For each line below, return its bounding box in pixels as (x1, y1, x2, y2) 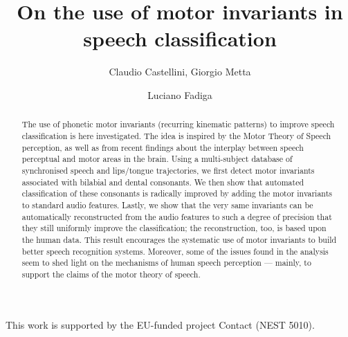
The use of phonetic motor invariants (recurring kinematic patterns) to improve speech (21, 118, 335, 130)
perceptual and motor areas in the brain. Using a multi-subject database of (21, 153, 293, 165)
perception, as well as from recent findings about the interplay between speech (21, 141, 304, 153)
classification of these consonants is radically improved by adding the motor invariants (21, 188, 332, 199)
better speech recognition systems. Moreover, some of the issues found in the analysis (21, 245, 329, 257)
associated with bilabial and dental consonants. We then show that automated (21, 176, 304, 188)
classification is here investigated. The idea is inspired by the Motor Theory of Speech (21, 129, 331, 141)
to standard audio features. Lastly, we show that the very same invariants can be (21, 199, 313, 210)
